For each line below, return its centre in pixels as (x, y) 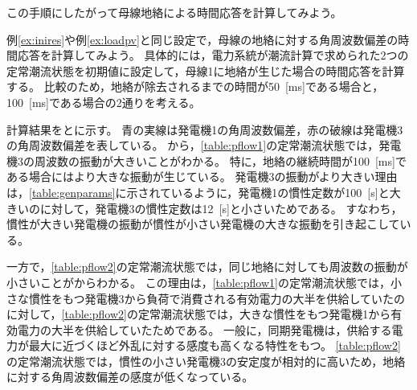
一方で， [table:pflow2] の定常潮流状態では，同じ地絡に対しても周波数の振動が (207, 267)
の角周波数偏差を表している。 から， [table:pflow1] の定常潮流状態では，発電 (204, 145)
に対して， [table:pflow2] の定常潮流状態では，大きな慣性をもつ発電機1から (199, 314)
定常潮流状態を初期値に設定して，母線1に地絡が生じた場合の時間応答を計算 (206, 70)
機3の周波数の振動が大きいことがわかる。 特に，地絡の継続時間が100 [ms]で (206, 160)
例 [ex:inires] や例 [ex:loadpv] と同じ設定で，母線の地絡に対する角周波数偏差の (202, 39)
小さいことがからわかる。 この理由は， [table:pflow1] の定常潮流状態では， (198, 282)
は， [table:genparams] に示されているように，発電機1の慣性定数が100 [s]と (198, 192)
